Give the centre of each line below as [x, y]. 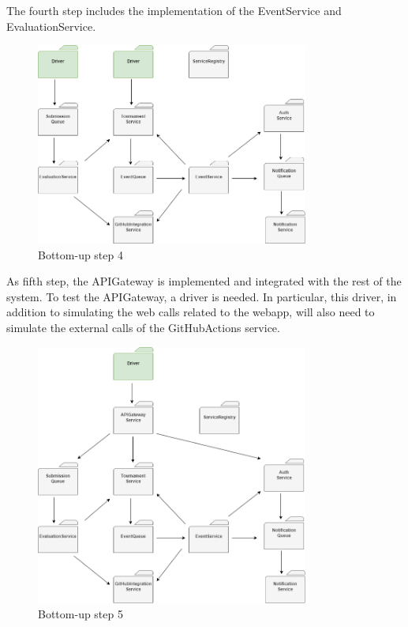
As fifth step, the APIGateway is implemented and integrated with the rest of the [204, 281]
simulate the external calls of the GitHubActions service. [143, 328]
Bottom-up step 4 [80, 254]
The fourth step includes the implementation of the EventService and [174, 10]
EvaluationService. [51, 26]
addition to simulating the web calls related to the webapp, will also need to [191, 312]
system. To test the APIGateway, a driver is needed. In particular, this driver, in [202, 296]
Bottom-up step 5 [80, 614]
